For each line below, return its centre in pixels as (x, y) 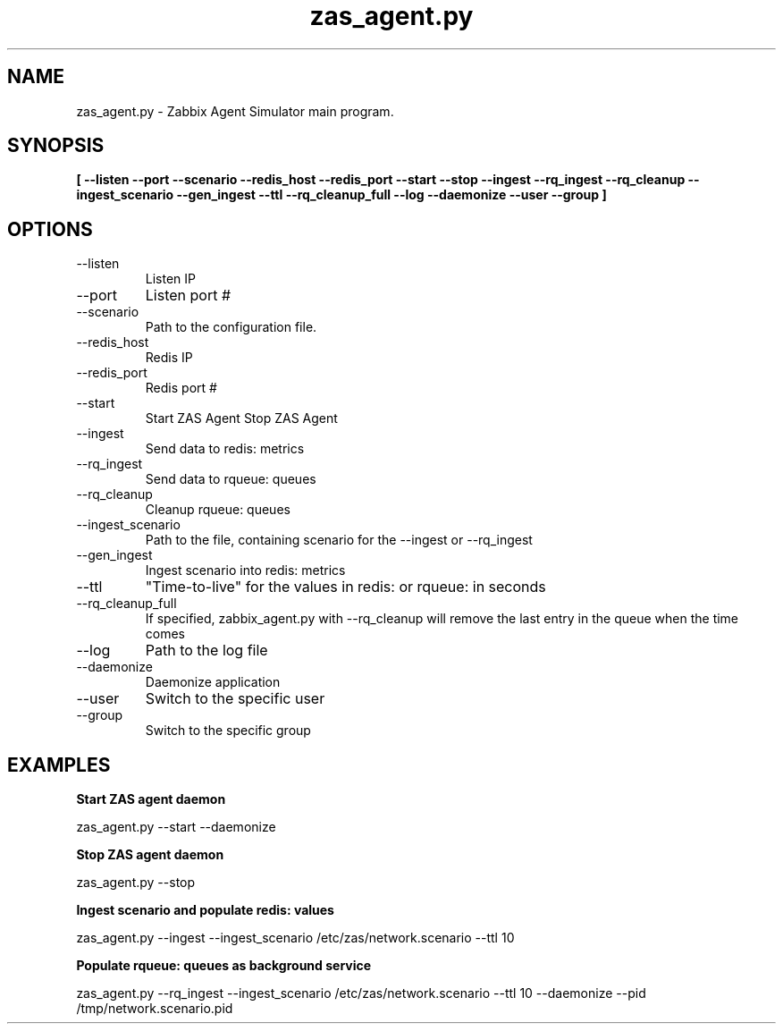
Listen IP (171, 279)
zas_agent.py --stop (136, 883)
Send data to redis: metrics (225, 449)
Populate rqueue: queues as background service (224, 966)
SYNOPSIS (56, 146)
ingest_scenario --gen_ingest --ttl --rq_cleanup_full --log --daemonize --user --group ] (341, 195)
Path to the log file (206, 651)
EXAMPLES (59, 765)
